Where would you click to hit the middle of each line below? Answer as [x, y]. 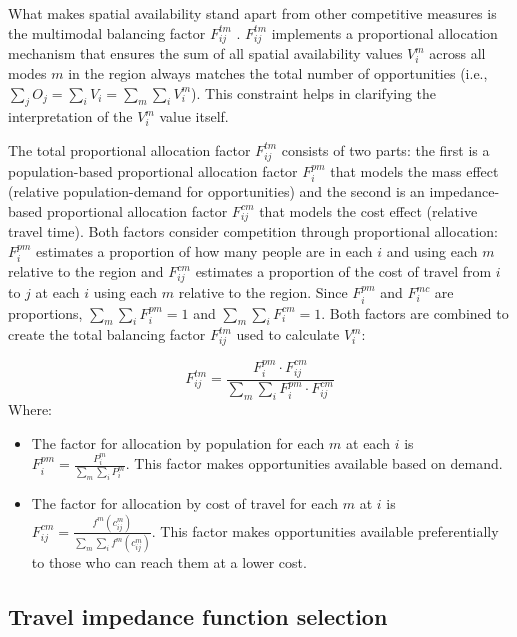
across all [457, 53]
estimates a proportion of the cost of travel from [343, 271]
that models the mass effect [414, 170]
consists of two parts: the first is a [385, 149]
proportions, [45, 312]
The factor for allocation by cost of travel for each [185, 503]
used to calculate [288, 334]
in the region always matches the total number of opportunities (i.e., [278, 72]
